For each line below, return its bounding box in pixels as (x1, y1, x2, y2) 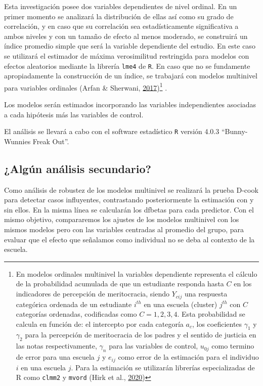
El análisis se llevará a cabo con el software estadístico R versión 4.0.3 (4, 126, 220, 137)
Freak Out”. (32, 136, 69, 146)
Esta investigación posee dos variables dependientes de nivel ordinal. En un (4, 1, 237, 11)
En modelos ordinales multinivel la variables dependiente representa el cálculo (16, 268, 257, 279)
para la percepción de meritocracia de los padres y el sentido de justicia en (25, 329, 256, 340)
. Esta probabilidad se (177, 309, 245, 319)
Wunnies (4, 136, 31, 146)
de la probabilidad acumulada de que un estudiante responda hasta (16, 278, 224, 289)
